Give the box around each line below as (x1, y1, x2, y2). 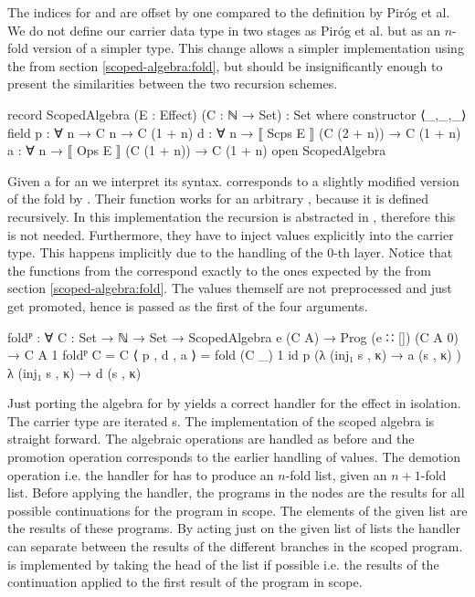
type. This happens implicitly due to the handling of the (7, 243, 323, 262)
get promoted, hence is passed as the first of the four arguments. (7, 296, 368, 315)
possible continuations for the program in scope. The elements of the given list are (7, 500, 468, 519)
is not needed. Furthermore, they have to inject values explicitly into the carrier (7, 225, 454, 244)
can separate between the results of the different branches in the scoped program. (7, 537, 463, 556)
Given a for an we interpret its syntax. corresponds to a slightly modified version (7, 171, 459, 190)
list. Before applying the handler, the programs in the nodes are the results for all (7, 483, 465, 502)
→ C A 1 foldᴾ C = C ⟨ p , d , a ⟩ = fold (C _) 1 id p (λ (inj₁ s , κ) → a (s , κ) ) (7, 345, 461, 364)
